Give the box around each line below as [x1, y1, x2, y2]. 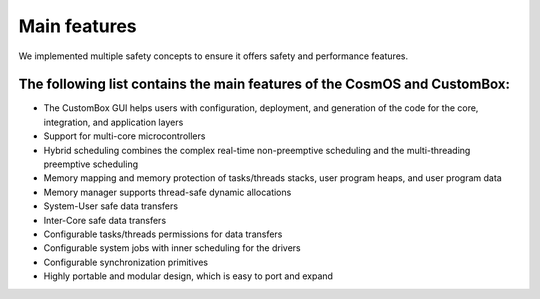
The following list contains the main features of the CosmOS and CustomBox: [18, 76, 510, 93]
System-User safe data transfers [43, 200, 179, 212]
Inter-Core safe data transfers [43, 214, 167, 226]
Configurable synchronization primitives [43, 256, 209, 268]
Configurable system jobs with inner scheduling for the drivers [43, 242, 301, 254]
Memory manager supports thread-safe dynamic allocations [43, 186, 292, 198]
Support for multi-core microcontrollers [43, 130, 206, 142]
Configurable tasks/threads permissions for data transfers [43, 228, 283, 240]
